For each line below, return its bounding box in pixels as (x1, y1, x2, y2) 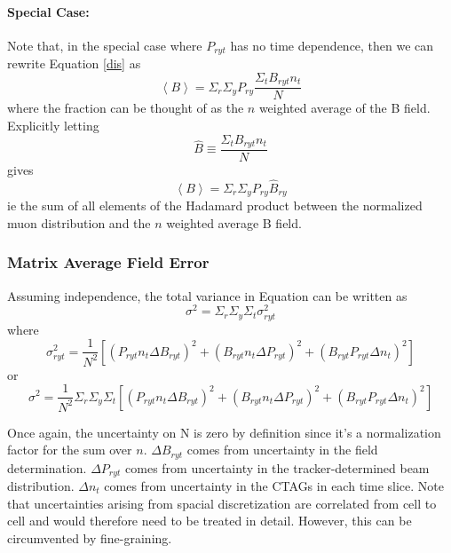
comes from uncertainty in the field (186, 440, 378, 459)
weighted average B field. (166, 213, 302, 232)
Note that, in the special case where (7, 36, 202, 54)
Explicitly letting (7, 115, 99, 134)
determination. (7, 458, 87, 477)
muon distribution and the (7, 213, 151, 232)
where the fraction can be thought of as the (7, 99, 244, 117)
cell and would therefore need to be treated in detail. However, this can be (7, 511, 412, 530)
